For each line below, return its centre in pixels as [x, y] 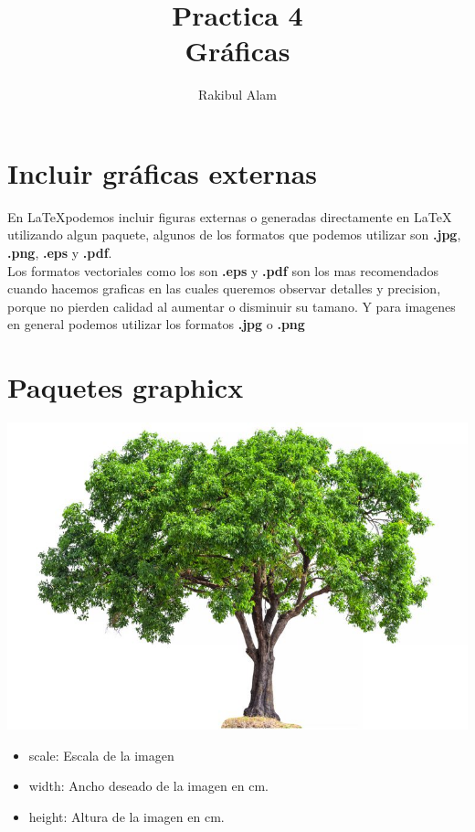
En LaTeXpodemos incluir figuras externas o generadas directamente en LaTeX [230, 216]
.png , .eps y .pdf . [60, 253]
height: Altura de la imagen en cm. [127, 816]
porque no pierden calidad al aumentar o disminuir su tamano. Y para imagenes [232, 306]
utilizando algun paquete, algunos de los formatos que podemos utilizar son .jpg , [234, 235]
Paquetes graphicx [126, 387]
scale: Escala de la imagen [101, 755]
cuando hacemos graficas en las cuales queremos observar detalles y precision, [224, 288]
